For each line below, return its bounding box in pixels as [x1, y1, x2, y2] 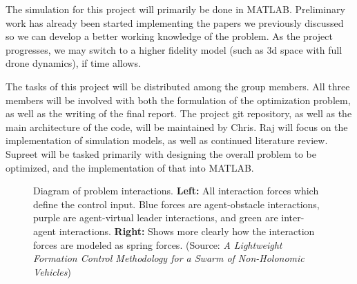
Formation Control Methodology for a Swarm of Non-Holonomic [33, 251, 305, 265]
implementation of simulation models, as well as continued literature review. [6, 133, 328, 148]
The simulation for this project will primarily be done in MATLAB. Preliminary [6, 2, 345, 16]
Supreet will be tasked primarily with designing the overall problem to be [6, 146, 316, 161]
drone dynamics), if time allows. [6, 56, 141, 70]
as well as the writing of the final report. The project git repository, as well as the [6, 106, 352, 121]
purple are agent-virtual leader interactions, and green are [33, 210, 278, 225]
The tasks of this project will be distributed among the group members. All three [6, 79, 350, 93]
